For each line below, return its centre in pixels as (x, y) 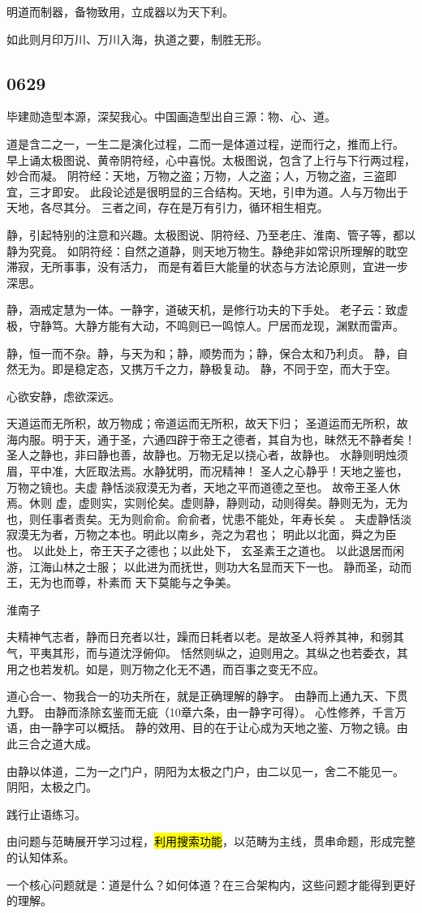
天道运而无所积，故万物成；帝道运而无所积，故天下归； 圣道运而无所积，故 (207, 423)
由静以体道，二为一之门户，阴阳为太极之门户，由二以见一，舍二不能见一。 (205, 771)
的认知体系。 (41, 857)
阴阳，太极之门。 (52, 787)
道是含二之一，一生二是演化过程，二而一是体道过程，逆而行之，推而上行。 (205, 143)
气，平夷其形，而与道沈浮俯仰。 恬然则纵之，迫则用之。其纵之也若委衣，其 (207, 653)
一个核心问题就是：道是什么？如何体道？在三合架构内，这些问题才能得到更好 (211, 884)
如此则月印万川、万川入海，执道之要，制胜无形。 (137, 39)
